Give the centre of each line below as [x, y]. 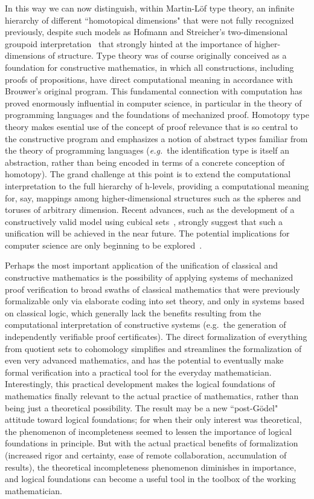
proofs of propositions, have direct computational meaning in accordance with [149, 79]
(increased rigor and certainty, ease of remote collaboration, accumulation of [146, 455]
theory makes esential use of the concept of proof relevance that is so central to [152, 126]
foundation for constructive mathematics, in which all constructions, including [149, 67]
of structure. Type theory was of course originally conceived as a [167, 55]
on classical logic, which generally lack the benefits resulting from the [133, 312]
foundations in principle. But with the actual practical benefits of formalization [152, 443]
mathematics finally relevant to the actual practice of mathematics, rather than [152, 396]
